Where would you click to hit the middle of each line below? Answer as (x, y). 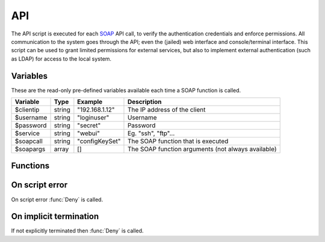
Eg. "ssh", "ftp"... (151, 133)
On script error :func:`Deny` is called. (57, 199)
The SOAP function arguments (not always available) (202, 149)
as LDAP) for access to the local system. (61, 59)
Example (90, 102)
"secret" (89, 126)
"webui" (89, 133)
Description (144, 102)
